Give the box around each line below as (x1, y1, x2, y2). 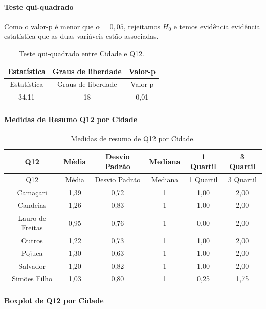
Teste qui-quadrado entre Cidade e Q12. (18, 47, 144, 58)
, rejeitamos (123, 20, 161, 31)
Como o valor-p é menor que (4, 20, 94, 31)
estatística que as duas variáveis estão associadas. (4, 31, 159, 41)
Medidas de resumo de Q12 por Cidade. (71, 133, 195, 144)
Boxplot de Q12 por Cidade (4, 295, 104, 306)
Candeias (17, 199, 47, 210)
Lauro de (18, 212, 46, 223)
